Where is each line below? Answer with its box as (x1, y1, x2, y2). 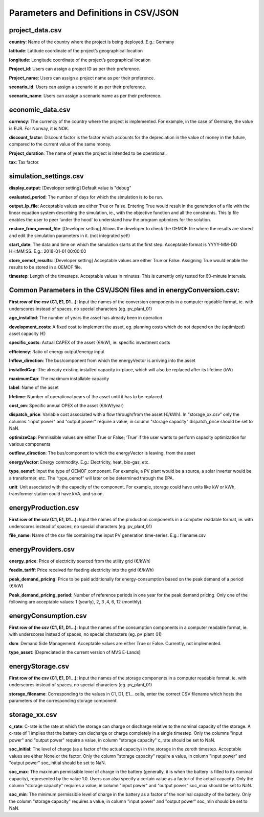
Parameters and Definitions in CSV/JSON (9, 7, 179, 18)
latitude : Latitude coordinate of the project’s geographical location (9, 48, 143, 54)
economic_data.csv (9, 106, 71, 114)
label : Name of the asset (9, 384, 59, 390)
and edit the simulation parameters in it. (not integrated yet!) (9, 233, 131, 239)
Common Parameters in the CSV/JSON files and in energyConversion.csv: (9, 286, 240, 294)
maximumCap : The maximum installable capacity (9, 375, 110, 382)
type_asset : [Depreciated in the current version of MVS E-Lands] (9, 649, 141, 655)
